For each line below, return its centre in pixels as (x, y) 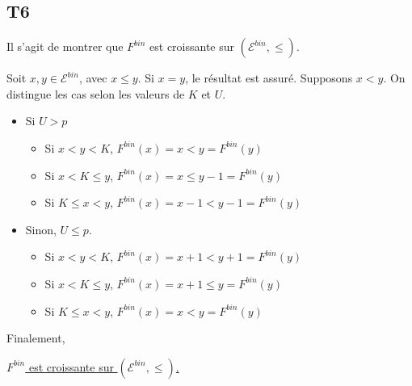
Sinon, (41, 229)
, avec (93, 78)
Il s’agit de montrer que (65, 46)
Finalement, (36, 338)
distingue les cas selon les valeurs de (96, 93)
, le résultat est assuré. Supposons (269, 78)
